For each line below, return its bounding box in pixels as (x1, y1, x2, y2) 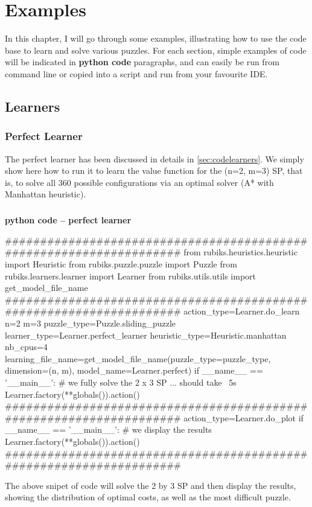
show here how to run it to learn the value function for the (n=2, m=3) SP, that (5, 164, 303, 177)
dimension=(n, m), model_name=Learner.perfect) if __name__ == (5, 364, 263, 377)
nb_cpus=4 (5, 340, 48, 353)
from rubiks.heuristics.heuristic (183, 246, 298, 258)
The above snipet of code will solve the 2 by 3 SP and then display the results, (5, 479, 296, 491)
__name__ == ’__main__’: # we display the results (5, 423, 212, 436)
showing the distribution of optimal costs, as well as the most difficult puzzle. (5, 491, 291, 503)
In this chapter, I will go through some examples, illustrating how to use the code (5, 32, 307, 45)
